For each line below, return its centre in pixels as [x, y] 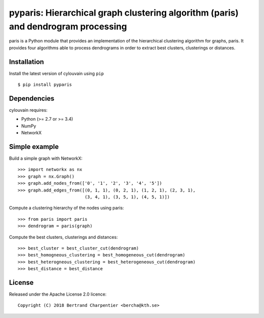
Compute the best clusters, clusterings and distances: [64, 237]
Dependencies [32, 98]
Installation [26, 62]
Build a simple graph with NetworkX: [46, 158]
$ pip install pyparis [45, 85]
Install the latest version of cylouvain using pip [56, 73]
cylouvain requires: [28, 110]
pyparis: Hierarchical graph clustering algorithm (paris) [124, 13]
